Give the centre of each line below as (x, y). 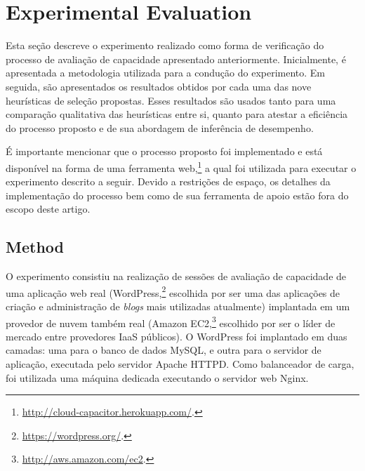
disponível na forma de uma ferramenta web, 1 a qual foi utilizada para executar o (181, 166)
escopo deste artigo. (48, 209)
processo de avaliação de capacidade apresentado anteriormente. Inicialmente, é (176, 59)
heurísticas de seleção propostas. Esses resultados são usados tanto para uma (171, 100)
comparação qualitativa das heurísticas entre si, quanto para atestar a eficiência (177, 114)
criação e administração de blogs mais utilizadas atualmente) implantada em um (178, 306)
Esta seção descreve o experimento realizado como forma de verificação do (165, 45)
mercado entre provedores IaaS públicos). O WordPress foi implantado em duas (177, 336)
